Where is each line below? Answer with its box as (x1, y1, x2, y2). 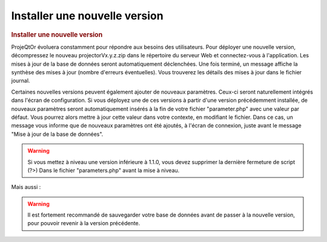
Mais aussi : (11, 183, 41, 191)
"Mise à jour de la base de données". (11, 130, 104, 138)
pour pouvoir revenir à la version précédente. (27, 220, 140, 227)
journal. (11, 77, 30, 84)
